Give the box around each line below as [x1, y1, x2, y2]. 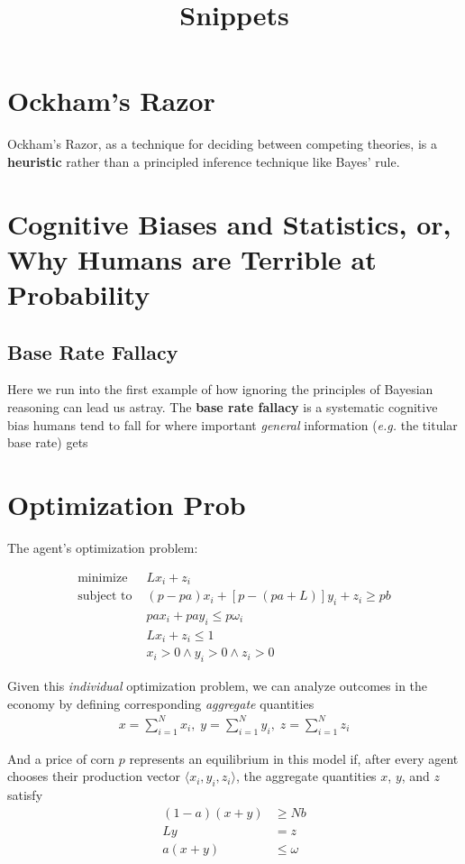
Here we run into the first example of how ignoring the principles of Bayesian [7, 380, 433, 399]
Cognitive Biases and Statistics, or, [7, 205, 451, 242]
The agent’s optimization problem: [7, 538, 198, 556]
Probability [7, 276, 150, 313]
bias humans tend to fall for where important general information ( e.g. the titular [7, 415, 458, 434]
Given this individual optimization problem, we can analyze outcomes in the [7, 676, 428, 694]
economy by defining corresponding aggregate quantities [7, 694, 315, 712]
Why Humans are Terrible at [7, 240, 377, 277]
